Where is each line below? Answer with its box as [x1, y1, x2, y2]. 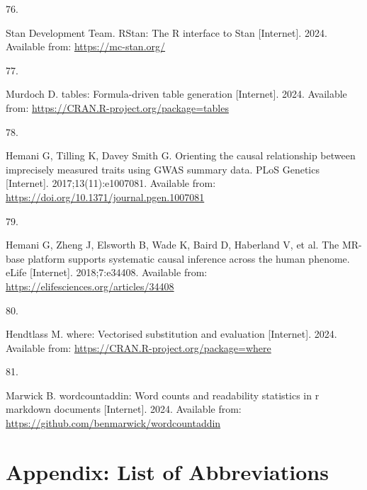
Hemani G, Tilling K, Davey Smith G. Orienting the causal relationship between [6, 148, 356, 163]
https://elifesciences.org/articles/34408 [6, 278, 174, 293]
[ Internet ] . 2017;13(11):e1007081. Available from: [6, 176, 216, 190]
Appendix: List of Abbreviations [6, 457, 329, 486]
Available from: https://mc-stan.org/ [6, 39, 166, 54]
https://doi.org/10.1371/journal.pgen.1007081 [6, 189, 205, 204]
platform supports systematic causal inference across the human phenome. [28, 251, 350, 266]
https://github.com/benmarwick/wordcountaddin [6, 416, 221, 431]
